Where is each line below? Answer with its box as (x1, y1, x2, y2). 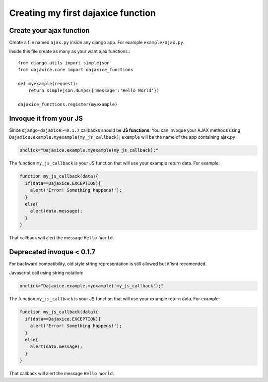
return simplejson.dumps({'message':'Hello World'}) (28, 88, 160, 94)
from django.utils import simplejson (18, 60, 110, 65)
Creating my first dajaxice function (9, 7, 156, 18)
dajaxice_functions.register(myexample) (18, 102, 118, 108)
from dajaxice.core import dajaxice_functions (18, 67, 134, 73)
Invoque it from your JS (9, 114, 83, 122)
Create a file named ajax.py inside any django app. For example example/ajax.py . (9, 40, 185, 46)
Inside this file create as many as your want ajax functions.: (9, 49, 131, 55)
